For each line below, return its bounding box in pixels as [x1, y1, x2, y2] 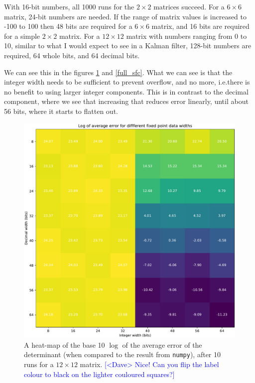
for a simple [4, 30, 40, 41]
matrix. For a [59, 30, 100, 41]
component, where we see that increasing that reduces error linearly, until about [4, 96, 249, 106]
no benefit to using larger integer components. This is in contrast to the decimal [4, 86, 249, 96]
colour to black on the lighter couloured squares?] [24, 369, 175, 379]
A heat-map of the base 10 [24, 339, 105, 350]
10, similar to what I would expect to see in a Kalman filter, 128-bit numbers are [4, 40, 252, 51]
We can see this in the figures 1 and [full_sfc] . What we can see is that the [4, 67, 233, 77]
